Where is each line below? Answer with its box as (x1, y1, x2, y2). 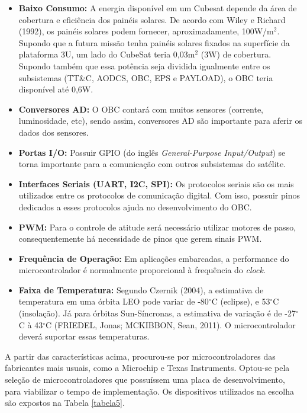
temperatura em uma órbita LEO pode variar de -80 (18, 295, 209, 308)
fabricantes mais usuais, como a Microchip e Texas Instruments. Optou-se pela (5, 361, 290, 374)
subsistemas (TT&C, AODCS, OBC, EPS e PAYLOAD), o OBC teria (18, 71, 273, 84)
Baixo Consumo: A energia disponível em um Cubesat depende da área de (18, 2, 297, 14)
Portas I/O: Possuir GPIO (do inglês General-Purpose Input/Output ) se (18, 146, 286, 158)
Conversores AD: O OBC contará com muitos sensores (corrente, (18, 103, 263, 115)
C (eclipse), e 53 (211, 295, 270, 308)
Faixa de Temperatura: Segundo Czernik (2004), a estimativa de (18, 283, 264, 296)
